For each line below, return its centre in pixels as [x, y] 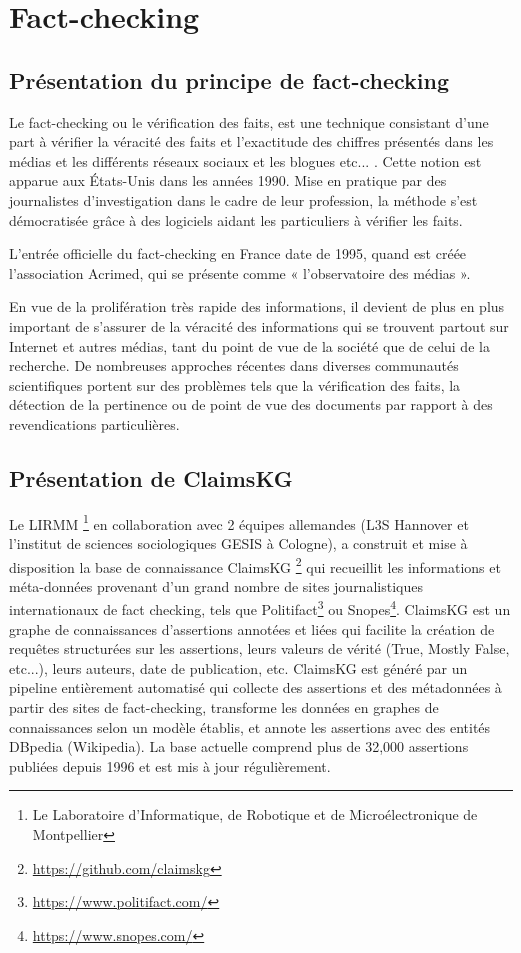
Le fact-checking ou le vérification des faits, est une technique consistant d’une [249, 121]
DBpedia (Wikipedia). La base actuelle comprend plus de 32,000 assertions [239, 746]
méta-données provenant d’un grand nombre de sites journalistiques [216, 585]
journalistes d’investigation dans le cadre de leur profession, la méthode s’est [243, 199]
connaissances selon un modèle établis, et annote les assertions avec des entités [250, 726]
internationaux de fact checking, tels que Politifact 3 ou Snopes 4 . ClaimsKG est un [260, 608]
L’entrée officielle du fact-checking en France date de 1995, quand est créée [238, 253]
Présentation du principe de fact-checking [229, 79]
